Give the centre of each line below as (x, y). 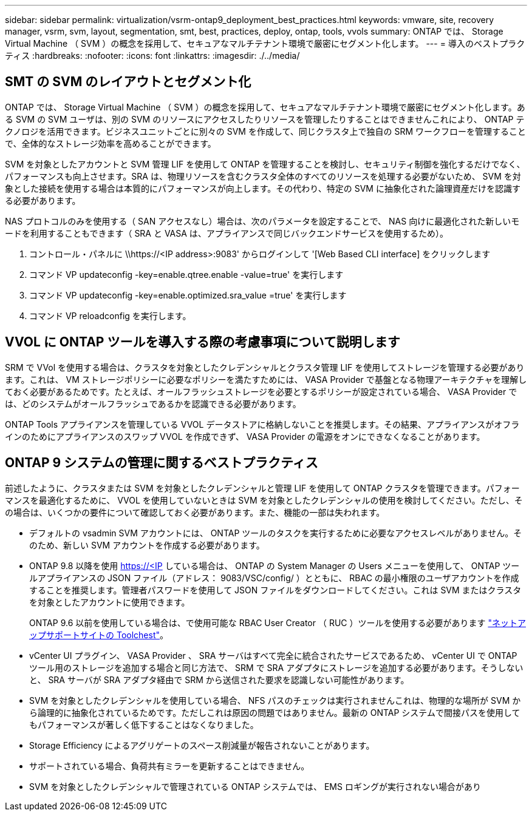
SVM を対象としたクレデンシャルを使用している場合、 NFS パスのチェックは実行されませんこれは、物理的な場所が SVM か (275, 700)
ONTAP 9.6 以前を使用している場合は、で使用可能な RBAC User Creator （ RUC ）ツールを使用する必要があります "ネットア (278, 622)
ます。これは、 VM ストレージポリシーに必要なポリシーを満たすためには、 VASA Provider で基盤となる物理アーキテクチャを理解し (266, 379)
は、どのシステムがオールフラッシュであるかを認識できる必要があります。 (153, 403)
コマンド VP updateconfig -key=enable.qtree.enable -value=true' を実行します (186, 274)
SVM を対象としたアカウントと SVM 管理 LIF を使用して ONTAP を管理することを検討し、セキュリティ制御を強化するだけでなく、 (265, 164)
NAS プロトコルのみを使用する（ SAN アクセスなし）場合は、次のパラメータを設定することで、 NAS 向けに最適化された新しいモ (262, 221)
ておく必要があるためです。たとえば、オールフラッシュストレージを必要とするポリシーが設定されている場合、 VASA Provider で (261, 391)
